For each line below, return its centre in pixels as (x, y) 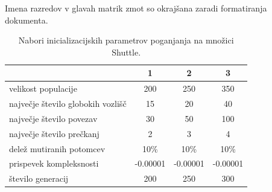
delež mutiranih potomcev (57, 148)
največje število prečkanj (54, 133)
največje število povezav (53, 118)
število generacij (39, 178)
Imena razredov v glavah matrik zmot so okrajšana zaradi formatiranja (136, 8)
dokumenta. (27, 20)
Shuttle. (126, 52)
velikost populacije (43, 88)
